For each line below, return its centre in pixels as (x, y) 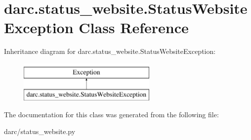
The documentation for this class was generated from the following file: (111, 115)
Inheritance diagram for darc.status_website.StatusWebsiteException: (110, 51)
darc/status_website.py (40, 131)
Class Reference (134, 27)
